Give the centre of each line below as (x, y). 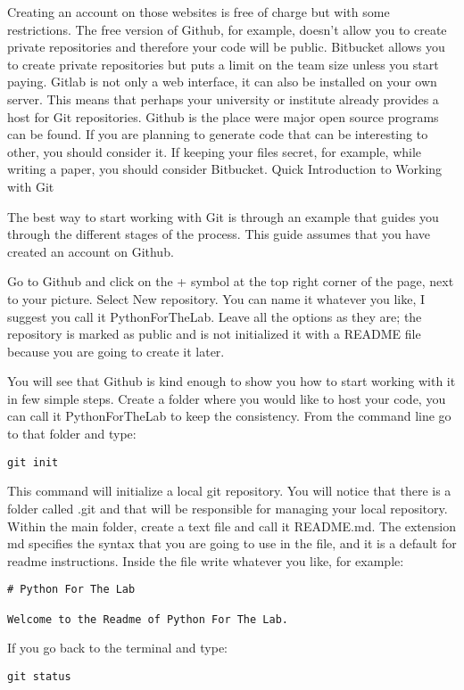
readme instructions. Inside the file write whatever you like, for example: (206, 560)
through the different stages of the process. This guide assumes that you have (219, 234)
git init (33, 462)
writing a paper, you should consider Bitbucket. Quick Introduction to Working (225, 169)
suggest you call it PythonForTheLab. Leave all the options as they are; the (215, 316)
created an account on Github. (91, 251)
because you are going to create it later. (116, 351)
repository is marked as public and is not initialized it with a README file (214, 334)
